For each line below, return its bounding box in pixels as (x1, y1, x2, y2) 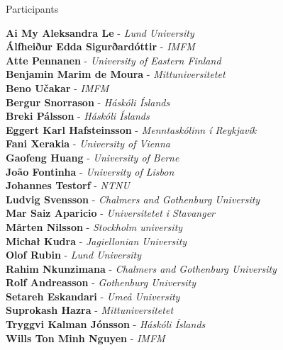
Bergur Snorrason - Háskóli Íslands (6, 94, 170, 109)
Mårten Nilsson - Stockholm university (6, 219, 183, 234)
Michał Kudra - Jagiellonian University (6, 233, 187, 248)
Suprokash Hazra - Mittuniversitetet (6, 303, 174, 317)
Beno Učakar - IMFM (6, 80, 109, 95)
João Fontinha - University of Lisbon (6, 164, 174, 179)
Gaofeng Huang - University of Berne (6, 149, 179, 164)
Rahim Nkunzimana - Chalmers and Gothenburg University (6, 261, 277, 276)
